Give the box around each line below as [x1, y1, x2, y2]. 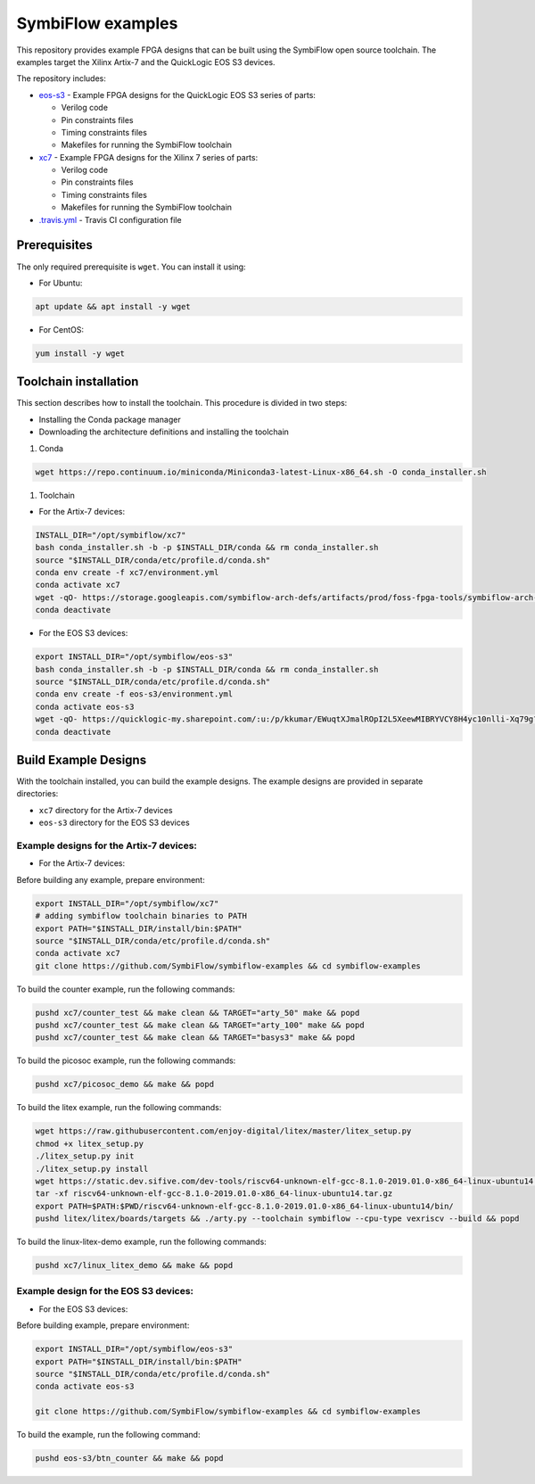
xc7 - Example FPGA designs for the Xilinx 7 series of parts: [38, 152, 259, 162]
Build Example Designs [16, 752, 147, 767]
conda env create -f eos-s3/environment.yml [35, 689, 234, 699]
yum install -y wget [35, 348, 125, 359]
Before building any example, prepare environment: [16, 874, 205, 885]
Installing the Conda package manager [38, 414, 182, 425]
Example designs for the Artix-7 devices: [16, 839, 198, 852]
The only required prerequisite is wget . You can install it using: [16, 261, 246, 272]
